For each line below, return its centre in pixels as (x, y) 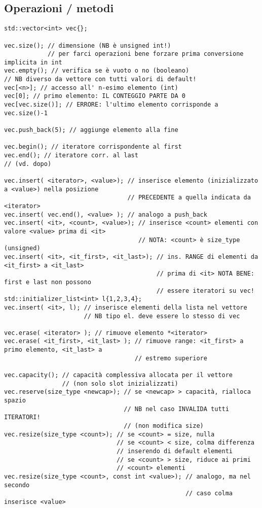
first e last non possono (48, 282)
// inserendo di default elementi (175, 451)
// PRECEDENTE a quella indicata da (189, 198)
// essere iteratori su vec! (205, 291)
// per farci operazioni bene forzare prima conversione (145, 54)
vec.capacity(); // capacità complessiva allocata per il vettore (119, 375)
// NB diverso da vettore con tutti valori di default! (100, 79)
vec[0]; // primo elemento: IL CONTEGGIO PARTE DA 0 (95, 96)
